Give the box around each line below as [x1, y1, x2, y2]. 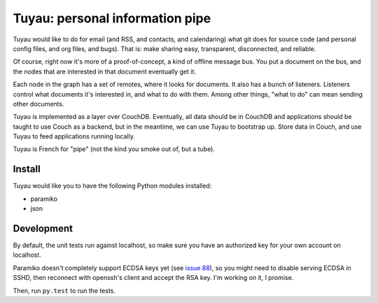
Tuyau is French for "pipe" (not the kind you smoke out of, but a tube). [13, 145, 215, 153]
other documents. [13, 99, 64, 108]
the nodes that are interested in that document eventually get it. [13, 67, 196, 76]
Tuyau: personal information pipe [13, 10, 211, 26]
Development [13, 223, 73, 234]
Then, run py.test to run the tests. [13, 286, 115, 295]
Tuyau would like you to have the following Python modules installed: [13, 182, 212, 190]
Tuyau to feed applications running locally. [13, 132, 136, 141]
